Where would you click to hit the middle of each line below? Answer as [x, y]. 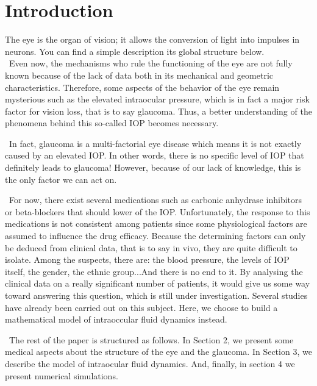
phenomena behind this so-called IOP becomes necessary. [112, 123]
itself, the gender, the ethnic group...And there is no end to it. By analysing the [154, 271]
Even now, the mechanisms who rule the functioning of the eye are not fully [151, 63]
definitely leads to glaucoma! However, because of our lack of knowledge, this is [153, 167]
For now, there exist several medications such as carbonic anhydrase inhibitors [155, 200]
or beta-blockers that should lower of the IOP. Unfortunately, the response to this [158, 211]
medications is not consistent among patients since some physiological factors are [156, 223]
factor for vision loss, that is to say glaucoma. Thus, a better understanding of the [158, 111]
